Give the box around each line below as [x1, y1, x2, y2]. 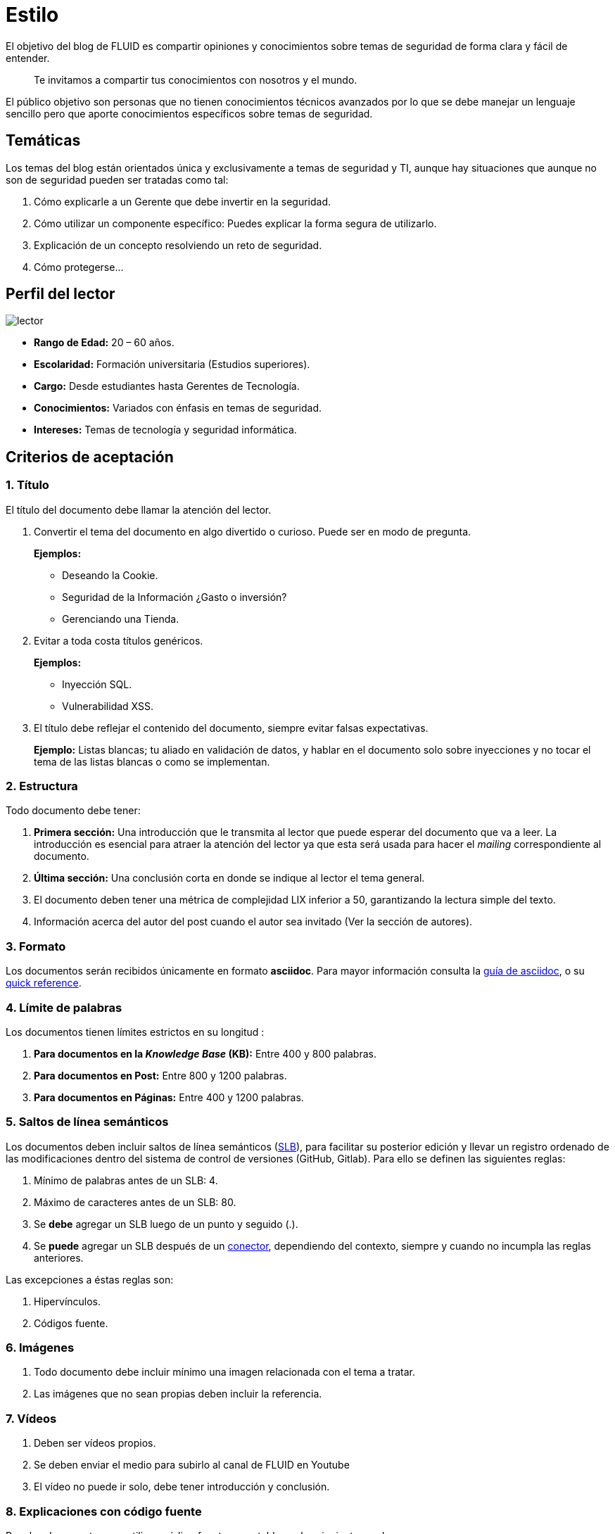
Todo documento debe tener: [6, 804, 141, 817]
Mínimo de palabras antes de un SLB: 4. [34, 1174, 218, 1186]
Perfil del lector [6, 285, 115, 303]
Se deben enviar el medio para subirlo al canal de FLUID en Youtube [34, 1459, 350, 1471]
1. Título [6, 478, 49, 493]
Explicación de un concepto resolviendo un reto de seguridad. [34, 239, 322, 251]
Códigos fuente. [34, 1317, 108, 1329]
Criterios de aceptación [6, 448, 174, 466]
